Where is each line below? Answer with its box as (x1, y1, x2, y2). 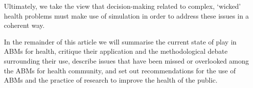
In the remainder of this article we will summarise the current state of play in (4, 36, 237, 46)
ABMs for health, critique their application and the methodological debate (4, 46, 228, 56)
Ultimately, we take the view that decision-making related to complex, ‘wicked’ (4, 1, 241, 11)
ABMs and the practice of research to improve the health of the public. (4, 75, 218, 85)
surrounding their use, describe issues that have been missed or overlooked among (4, 55, 249, 66)
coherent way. (4, 20, 45, 30)
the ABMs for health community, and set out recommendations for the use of (4, 65, 236, 75)
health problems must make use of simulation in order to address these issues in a (4, 10, 249, 21)
